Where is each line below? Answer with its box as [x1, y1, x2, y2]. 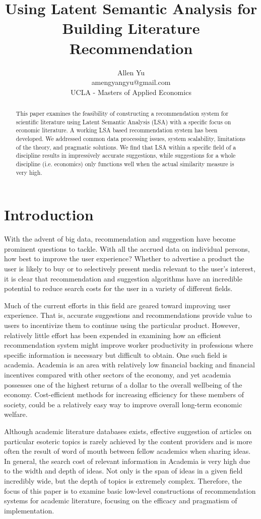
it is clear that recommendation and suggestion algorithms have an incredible [4, 273, 242, 284]
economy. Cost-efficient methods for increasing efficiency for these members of [4, 389, 244, 400]
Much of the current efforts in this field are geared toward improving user [4, 300, 231, 310]
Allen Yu [117, 67, 145, 77]
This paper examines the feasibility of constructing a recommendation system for [16, 109, 229, 118]
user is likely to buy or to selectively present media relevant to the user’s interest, [4, 263, 255, 274]
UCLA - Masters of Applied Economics [71, 86, 191, 97]
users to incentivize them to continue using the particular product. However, [4, 320, 240, 331]
